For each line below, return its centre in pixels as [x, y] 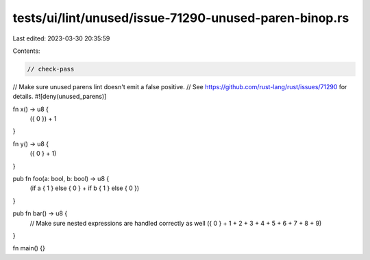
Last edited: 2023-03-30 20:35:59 [61, 38]
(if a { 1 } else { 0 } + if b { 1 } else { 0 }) [85, 188]
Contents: [26, 51]
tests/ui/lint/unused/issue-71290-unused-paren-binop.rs [181, 18]
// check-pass [51, 69]
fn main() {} [29, 248]
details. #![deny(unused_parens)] [60, 97]
